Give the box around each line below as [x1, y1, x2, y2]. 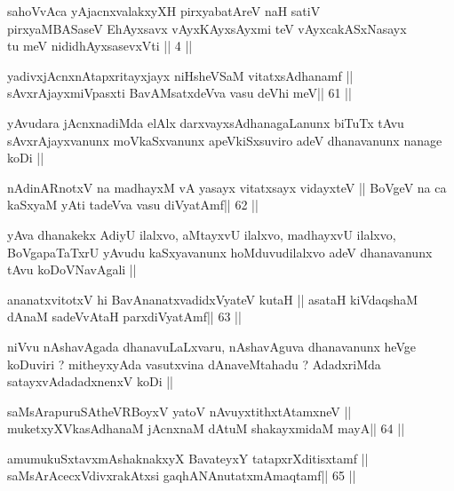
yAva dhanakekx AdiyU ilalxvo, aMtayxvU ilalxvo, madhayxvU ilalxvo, [7, 225, 396, 243]
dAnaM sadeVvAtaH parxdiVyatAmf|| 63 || [7, 307, 242, 326]
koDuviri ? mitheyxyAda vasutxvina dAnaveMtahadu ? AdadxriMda [7, 354, 381, 373]
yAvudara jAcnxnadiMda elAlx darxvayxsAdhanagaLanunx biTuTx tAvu [7, 113, 404, 131]
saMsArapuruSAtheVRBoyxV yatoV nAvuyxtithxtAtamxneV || [7, 401, 352, 420]
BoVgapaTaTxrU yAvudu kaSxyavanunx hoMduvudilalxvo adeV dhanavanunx [7, 242, 433, 261]
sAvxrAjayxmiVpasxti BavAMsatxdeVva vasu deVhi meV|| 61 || [7, 83, 352, 102]
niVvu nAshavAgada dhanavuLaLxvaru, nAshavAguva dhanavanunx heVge [7, 337, 416, 355]
